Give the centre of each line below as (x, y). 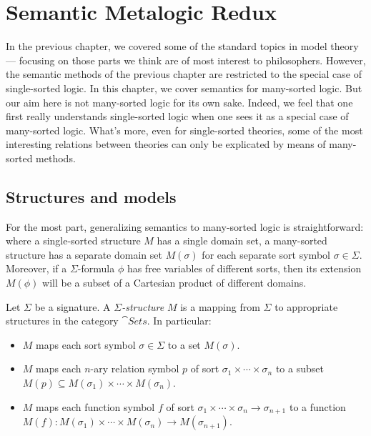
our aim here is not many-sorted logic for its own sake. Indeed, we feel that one (179, 102)
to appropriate (306, 306)
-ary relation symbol (135, 368)
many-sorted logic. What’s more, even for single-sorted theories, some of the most (184, 130)
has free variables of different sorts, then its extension (244, 268)
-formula (96, 268)
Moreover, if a (36, 268)
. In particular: (179, 321)
